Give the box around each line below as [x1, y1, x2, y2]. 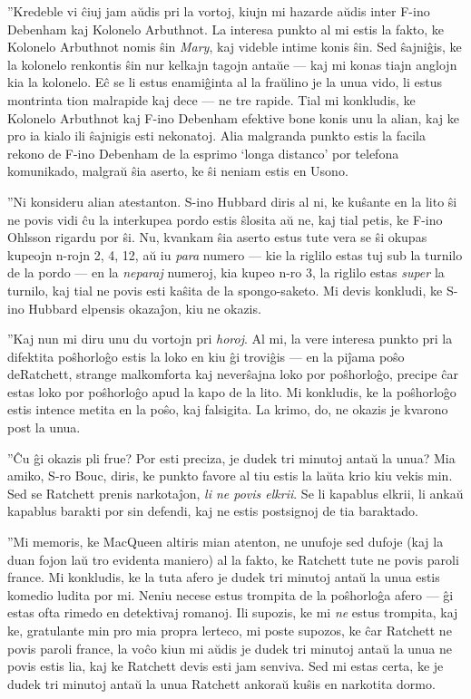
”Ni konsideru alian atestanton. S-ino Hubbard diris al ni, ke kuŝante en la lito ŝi [7, 191, 457, 210]
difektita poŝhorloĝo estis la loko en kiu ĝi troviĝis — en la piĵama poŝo [7, 346, 405, 365]
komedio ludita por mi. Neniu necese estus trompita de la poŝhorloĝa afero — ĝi [7, 585, 454, 604]
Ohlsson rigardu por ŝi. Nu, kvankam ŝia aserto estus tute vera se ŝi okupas [7, 228, 427, 247]
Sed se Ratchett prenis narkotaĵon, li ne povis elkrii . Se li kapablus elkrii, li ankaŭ [7, 483, 464, 502]
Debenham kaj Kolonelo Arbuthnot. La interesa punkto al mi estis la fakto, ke [7, 19, 444, 38]
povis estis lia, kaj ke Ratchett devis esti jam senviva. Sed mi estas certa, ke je [7, 656, 444, 675]
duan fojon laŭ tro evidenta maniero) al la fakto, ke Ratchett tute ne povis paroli [7, 549, 459, 568]
